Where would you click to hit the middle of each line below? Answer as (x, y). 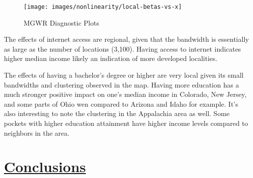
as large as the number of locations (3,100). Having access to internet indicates (123, 48)
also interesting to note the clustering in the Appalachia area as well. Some (117, 113)
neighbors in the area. (37, 133)
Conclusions (45, 166)
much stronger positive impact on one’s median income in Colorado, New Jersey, (125, 94)
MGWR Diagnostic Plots (61, 22)
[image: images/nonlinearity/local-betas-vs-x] (103, 7)
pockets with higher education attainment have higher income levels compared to (126, 123)
